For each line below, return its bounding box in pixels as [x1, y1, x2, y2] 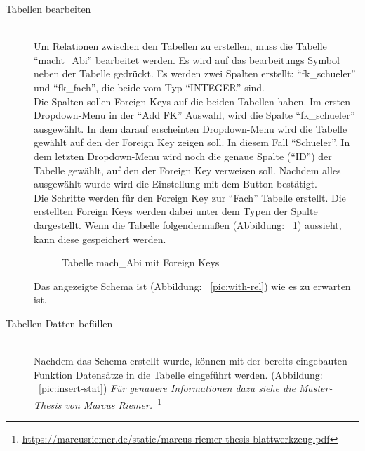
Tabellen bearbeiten [6, 1, 91, 15]
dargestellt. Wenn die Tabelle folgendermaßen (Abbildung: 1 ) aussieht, [34, 217, 342, 232]
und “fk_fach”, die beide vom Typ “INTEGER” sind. [34, 79, 265, 94]
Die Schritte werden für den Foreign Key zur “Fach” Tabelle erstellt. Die [34, 190, 346, 204]
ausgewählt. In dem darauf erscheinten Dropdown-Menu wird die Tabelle [34, 121, 347, 136]
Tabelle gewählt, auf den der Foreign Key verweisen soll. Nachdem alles [34, 162, 341, 177]
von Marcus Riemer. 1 [65, 395, 161, 412]
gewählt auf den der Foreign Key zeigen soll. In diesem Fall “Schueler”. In [34, 135, 350, 150]
